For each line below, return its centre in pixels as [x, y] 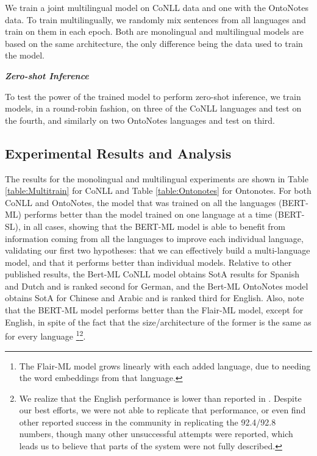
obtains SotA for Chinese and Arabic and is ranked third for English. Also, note [155, 298]
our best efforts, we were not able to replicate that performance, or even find [162, 410]
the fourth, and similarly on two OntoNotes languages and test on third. [140, 120]
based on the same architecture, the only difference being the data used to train [154, 43]
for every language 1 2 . [45, 335]
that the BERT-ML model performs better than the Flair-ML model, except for [154, 310]
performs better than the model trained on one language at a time [148, 214]
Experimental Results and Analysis [118, 153]
